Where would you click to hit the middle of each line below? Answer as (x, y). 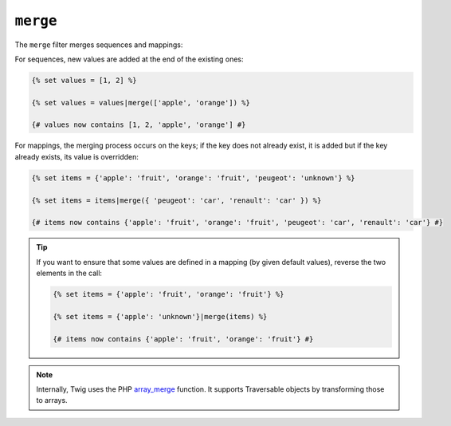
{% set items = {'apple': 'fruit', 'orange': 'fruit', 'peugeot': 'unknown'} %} (193, 178)
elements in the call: (69, 273)
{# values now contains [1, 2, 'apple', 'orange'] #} (139, 125)
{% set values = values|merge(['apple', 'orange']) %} (141, 103)
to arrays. (52, 400)
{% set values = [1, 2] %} (84, 80)
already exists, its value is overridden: (77, 156)
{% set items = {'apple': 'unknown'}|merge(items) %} (160, 316)
